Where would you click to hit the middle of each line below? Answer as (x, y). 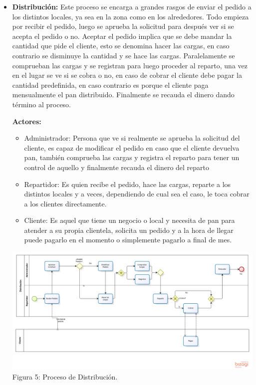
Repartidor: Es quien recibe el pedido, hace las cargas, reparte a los (128, 184)
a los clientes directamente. (65, 203)
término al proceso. (42, 104)
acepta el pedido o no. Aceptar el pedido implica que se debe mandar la (122, 36)
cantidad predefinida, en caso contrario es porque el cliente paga (110, 85)
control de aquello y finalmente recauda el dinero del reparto (117, 167)
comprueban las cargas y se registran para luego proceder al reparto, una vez (130, 65)
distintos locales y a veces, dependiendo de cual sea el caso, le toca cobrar (137, 194)
